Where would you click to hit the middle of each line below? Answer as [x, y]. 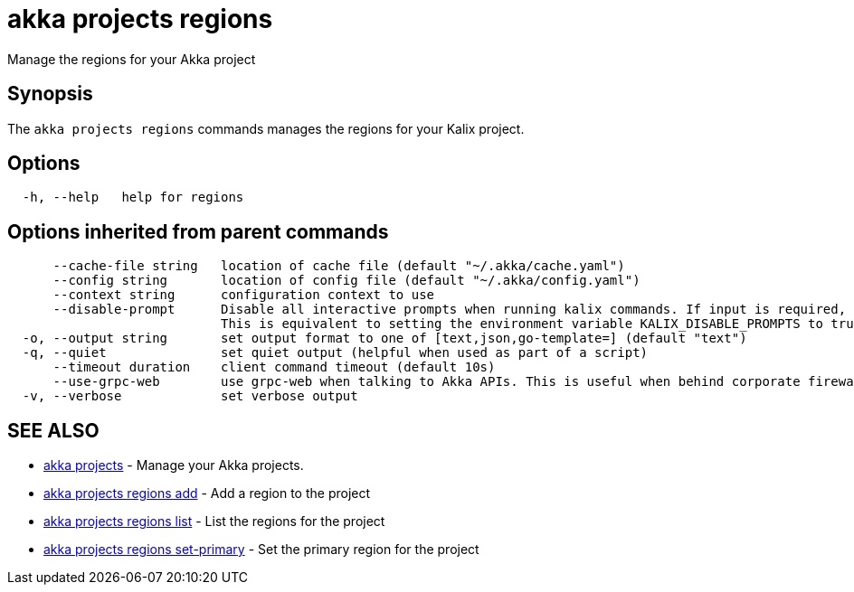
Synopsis [50, 94]
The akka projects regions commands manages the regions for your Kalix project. [266, 128]
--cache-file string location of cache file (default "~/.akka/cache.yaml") [339, 266]
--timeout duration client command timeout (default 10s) [274, 367]
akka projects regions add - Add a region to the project [207, 493]
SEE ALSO [53, 430]
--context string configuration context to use [244, 295]
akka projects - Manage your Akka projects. [174, 465]
